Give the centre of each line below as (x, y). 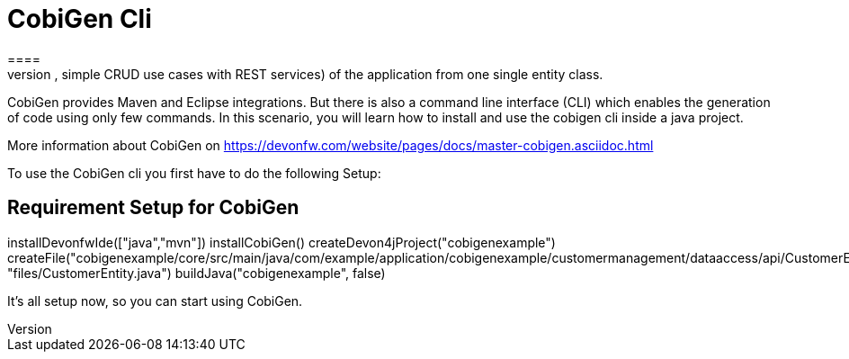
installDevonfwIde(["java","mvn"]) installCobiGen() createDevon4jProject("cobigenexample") (282, 242)
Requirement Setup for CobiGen (153, 208)
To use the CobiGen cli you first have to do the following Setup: (194, 173)
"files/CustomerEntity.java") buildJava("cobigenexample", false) (197, 273)
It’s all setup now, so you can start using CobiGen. (155, 301)
